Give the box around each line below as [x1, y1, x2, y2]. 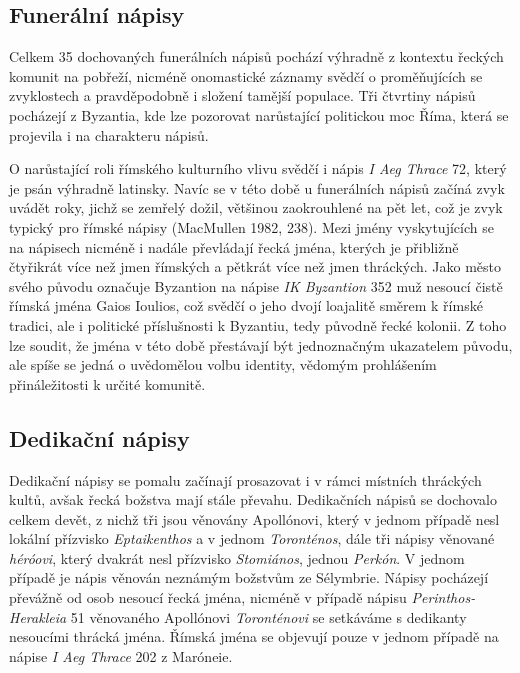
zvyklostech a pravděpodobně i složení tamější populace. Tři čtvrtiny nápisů [9, 85, 476, 106]
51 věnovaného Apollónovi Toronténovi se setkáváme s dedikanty [70, 606, 467, 627]
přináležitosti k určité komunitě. [9, 373, 206, 394]
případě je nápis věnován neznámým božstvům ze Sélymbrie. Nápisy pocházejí [9, 567, 489, 588]
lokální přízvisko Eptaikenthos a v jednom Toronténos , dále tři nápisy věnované [9, 528, 495, 549]
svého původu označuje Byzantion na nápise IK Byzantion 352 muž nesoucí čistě [9, 275, 503, 296]
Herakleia [9, 606, 67, 627]
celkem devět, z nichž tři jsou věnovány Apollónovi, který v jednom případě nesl [9, 508, 500, 529]
